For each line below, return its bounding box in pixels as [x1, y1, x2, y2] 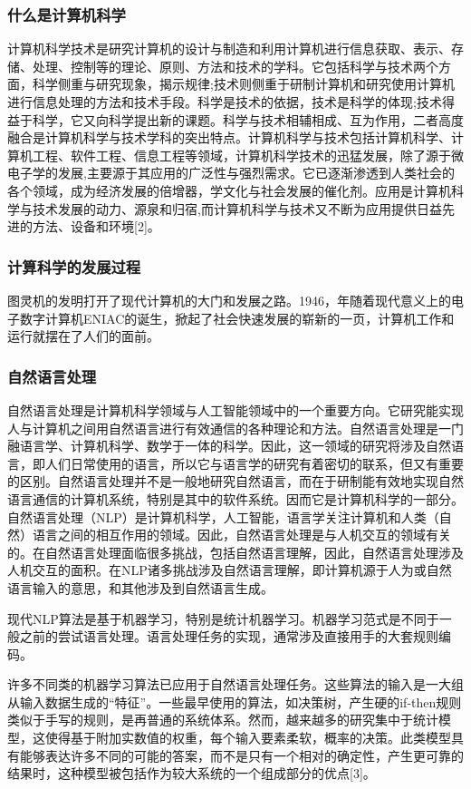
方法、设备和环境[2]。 [32, 217, 160, 236]
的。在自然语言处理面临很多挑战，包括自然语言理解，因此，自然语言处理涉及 [7, 542, 464, 561]
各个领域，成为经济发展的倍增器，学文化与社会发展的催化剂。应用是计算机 [7, 180, 451, 200]
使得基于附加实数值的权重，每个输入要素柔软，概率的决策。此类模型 [44, 728, 451, 747]
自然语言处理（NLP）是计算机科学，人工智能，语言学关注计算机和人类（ [7, 507, 439, 526]
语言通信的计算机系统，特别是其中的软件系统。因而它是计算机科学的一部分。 [7, 489, 464, 508]
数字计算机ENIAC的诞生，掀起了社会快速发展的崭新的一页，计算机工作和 [19, 308, 455, 327]
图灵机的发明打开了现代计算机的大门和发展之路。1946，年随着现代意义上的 [7, 290, 451, 309]
